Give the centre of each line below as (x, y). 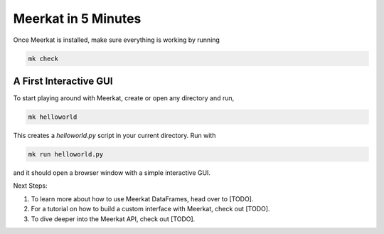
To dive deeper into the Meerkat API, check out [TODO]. (113, 219)
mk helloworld (53, 117)
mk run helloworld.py (66, 154)
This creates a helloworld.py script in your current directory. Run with (114, 135)
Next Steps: (30, 186)
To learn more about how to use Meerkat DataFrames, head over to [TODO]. (142, 198)
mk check (43, 58)
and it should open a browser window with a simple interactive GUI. (112, 172)
